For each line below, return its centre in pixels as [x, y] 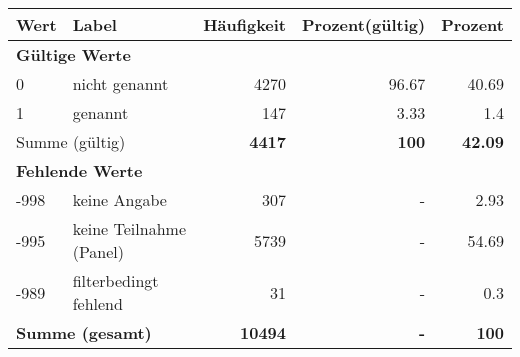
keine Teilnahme [129, 228]
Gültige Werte [73, 54]
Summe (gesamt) [84, 332]
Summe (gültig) [71, 141]
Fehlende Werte [79, 170]
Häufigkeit [245, 24]
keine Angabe [119, 199]
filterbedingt [115, 280]
